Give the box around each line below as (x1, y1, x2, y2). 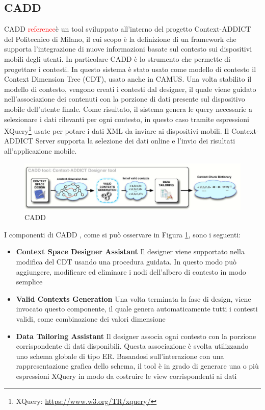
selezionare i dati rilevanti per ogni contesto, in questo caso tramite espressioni (4, 113, 249, 124)
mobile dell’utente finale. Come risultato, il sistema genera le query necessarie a (4, 103, 252, 114)
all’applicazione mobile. (4, 145, 77, 156)
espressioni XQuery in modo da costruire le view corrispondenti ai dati (16, 370, 237, 381)
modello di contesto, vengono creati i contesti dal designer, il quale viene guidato (4, 83, 256, 94)
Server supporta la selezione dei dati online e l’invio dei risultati (35, 135, 235, 146)
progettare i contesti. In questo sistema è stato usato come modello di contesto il (4, 63, 256, 74)
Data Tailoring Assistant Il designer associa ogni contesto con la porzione (16, 330, 256, 341)
